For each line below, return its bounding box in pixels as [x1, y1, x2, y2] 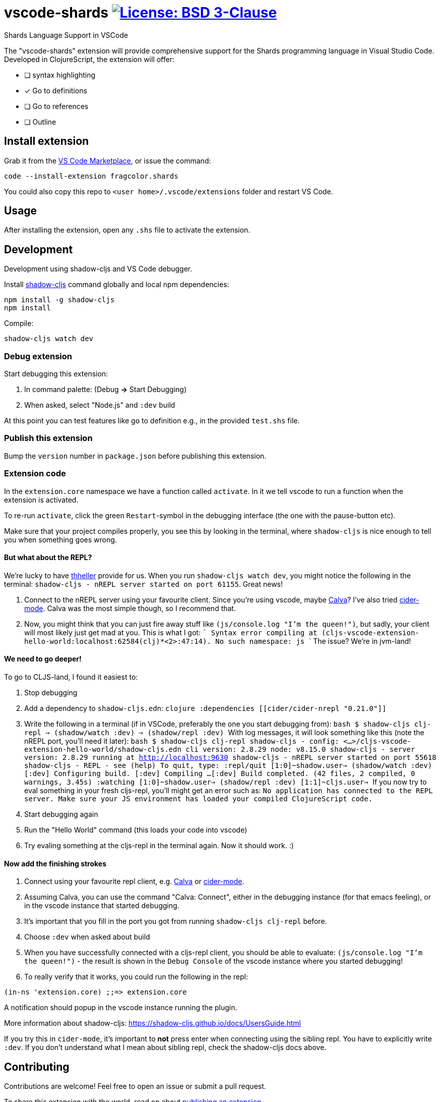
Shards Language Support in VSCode [4, 30, 128, 39]
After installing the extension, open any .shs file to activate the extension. [4, 226, 250, 235]
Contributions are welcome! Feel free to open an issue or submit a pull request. [4, 1082, 266, 1091]
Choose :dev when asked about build [24, 932, 150, 942]
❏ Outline [24, 117, 56, 126]
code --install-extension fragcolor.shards [4, 172, 178, 180]
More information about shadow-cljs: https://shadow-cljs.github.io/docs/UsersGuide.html [4, 1019, 301, 1028]
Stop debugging [24, 688, 78, 697]
